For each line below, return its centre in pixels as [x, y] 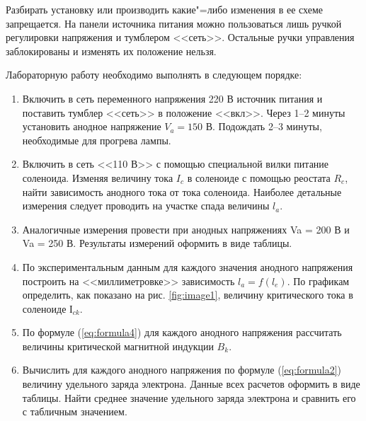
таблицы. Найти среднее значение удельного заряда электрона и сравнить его [189, 397]
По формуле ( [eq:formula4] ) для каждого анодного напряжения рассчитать [182, 332]
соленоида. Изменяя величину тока [98, 177]
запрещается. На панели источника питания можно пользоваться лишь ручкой [174, 23]
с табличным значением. [75, 411]
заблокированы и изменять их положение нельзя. [111, 51]
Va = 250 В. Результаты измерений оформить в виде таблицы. [157, 243]
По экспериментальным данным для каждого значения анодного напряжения [188, 266]
